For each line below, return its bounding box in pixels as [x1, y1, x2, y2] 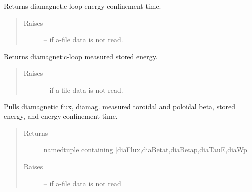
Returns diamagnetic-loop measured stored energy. [4, 51, 158, 61]
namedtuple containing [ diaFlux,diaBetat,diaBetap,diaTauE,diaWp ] [43, 144, 249, 155]
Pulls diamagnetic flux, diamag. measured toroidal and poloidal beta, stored [4, 101, 236, 111]
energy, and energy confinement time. [4, 111, 118, 121]
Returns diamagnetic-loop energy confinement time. [4, 1, 161, 11]
